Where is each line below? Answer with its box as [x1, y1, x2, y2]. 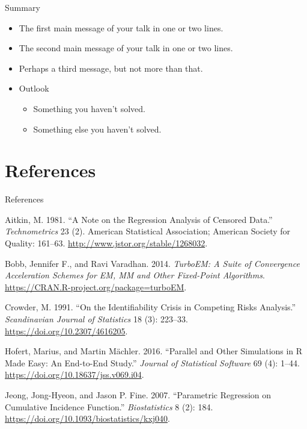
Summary [5, 1, 40, 13]
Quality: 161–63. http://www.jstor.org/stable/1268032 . [5, 237, 208, 249]
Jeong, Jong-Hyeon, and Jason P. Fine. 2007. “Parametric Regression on [5, 389, 272, 401]
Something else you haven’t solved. [33, 122, 162, 135]
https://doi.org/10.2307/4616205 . [5, 324, 128, 337]
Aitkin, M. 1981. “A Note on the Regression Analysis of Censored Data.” [5, 213, 273, 225]
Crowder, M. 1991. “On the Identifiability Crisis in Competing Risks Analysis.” [5, 301, 296, 313]
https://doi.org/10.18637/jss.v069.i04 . [5, 368, 144, 381]
